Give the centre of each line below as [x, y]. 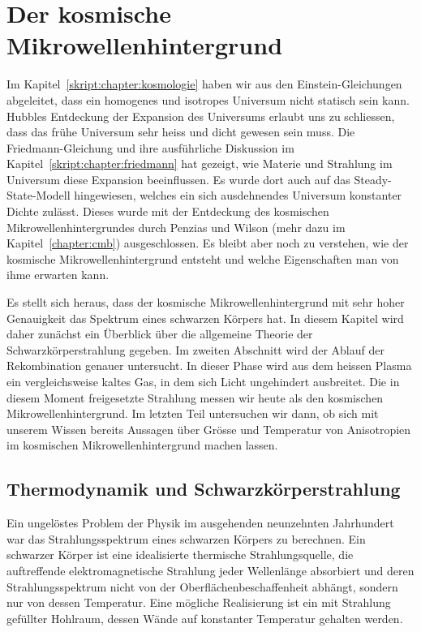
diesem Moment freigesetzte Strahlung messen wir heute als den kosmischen [195, 397]
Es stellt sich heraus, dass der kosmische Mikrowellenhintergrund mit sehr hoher [206, 302]
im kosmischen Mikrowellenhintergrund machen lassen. [142, 445]
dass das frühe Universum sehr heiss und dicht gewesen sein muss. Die [181, 132]
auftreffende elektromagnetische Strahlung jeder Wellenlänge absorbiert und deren [210, 570]
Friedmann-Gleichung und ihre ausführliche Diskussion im [150, 147]
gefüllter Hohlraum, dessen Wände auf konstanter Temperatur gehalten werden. [205, 618]
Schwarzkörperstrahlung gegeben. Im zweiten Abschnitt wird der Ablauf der [195, 349]
